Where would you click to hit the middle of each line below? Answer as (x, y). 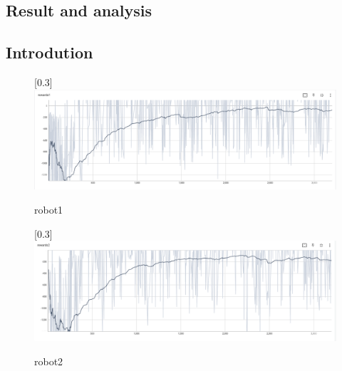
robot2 (49, 361)
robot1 (49, 209)
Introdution (50, 52)
